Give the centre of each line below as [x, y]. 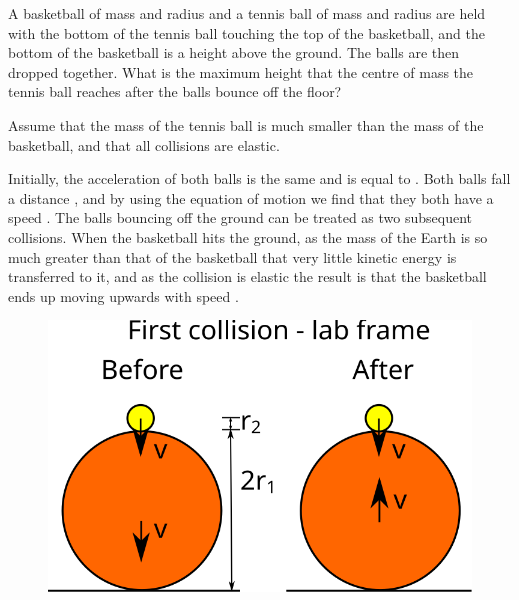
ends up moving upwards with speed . [123, 295]
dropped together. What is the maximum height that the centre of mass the [241, 71]
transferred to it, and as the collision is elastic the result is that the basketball [247, 276]
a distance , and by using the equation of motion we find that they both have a [251, 197]
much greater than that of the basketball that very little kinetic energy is [232, 256]
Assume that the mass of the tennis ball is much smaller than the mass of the [246, 124]
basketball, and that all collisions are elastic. [144, 144]
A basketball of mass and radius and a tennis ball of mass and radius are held [247, 13]
